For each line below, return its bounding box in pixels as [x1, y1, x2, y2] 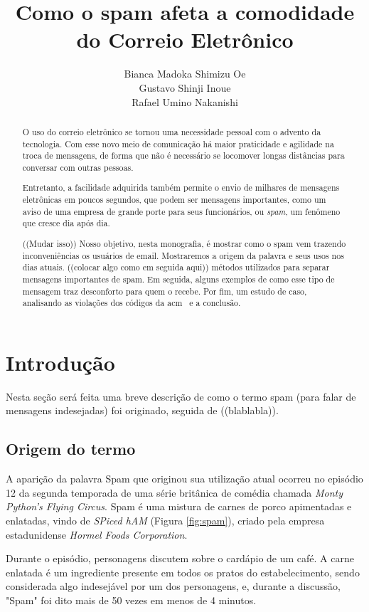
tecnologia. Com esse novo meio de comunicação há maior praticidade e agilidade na [22, 137, 334, 149]
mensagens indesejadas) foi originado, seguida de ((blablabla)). [6, 403, 279, 418]
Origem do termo [6, 438, 136, 460]
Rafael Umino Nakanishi [132, 94, 238, 109]
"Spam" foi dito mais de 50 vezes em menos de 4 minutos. [6, 592, 257, 607]
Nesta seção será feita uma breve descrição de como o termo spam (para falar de [6, 389, 356, 403]
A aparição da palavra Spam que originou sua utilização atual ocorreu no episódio [6, 471, 363, 486]
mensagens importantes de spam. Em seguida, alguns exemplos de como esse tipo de [22, 273, 335, 285]
